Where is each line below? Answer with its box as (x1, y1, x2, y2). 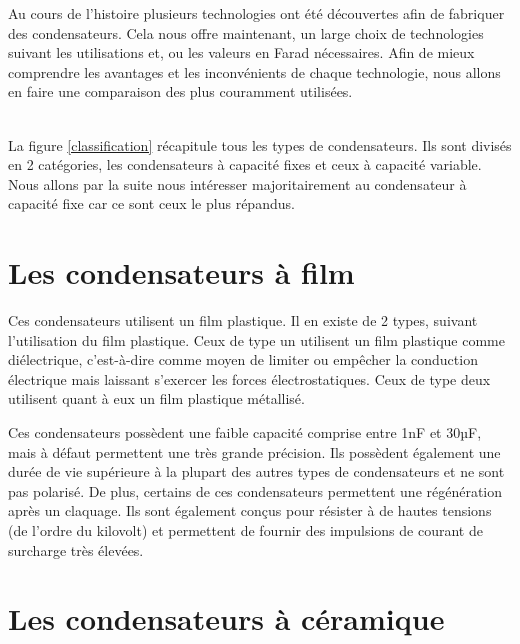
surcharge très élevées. (8, 539, 144, 560)
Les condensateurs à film (8, 252, 355, 293)
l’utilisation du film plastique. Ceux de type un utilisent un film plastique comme (8, 329, 505, 350)
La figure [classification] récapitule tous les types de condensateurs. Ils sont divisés (8, 134, 512, 155)
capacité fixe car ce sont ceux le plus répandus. (8, 193, 295, 214)
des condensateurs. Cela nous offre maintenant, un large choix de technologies (8, 22, 484, 43)
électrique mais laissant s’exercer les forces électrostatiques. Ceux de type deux (8, 368, 491, 389)
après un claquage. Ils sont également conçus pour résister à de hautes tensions (8, 500, 492, 521)
